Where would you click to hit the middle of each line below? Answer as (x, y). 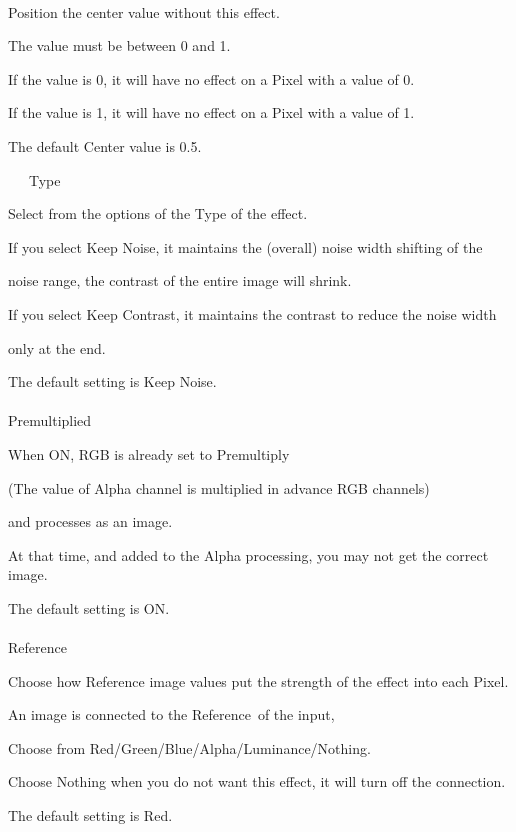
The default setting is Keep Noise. (112, 381)
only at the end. (57, 347)
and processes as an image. (90, 521)
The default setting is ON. (89, 607)
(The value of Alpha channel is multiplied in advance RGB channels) (219, 487)
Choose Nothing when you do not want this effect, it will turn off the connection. (257, 781)
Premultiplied (50, 420)
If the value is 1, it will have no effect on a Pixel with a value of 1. (211, 112)
